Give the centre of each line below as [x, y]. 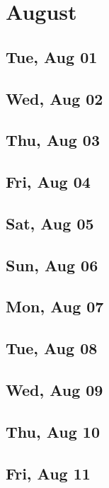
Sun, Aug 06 [52, 265]
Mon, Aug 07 [55, 306]
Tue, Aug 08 [52, 348]
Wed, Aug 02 [54, 98]
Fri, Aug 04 [48, 182]
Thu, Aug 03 [53, 140]
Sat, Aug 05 [50, 223]
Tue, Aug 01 [52, 56]
